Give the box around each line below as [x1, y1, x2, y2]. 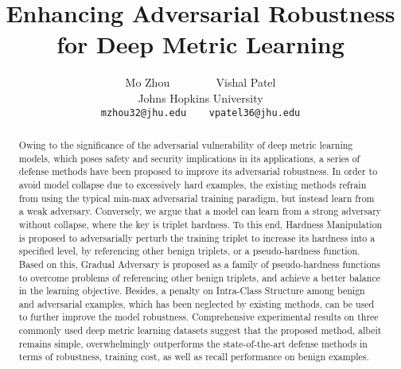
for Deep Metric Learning [56, 28, 345, 60]
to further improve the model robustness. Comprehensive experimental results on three [18, 310, 379, 324]
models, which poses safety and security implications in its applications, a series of [18, 151, 360, 165]
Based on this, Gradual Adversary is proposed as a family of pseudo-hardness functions [18, 257, 380, 270]
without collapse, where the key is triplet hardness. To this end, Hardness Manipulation [18, 217, 383, 231]
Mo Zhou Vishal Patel [125, 74, 276, 91]
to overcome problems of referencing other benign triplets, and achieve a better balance [18, 270, 380, 284]
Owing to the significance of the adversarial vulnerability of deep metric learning [18, 138, 353, 151]
